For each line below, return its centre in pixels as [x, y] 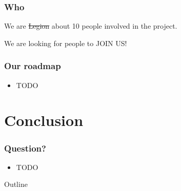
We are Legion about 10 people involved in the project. [91, 26]
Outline [16, 184]
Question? [25, 148]
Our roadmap [33, 66]
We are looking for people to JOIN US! [66, 43]
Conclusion [44, 120]
